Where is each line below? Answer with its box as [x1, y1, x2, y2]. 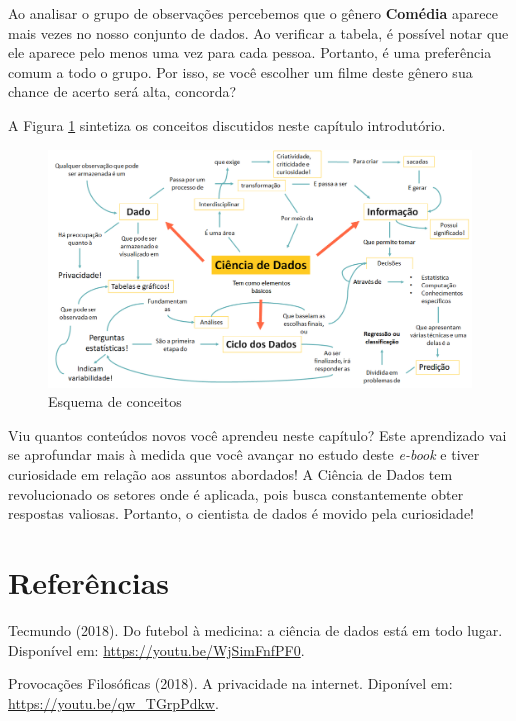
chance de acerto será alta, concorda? [8, 81, 237, 102]
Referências [8, 561, 170, 602]
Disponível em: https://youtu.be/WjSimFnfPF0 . [8, 639, 305, 660]
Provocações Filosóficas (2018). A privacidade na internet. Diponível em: [8, 673, 453, 694]
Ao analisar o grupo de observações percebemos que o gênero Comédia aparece [8, 3, 498, 23]
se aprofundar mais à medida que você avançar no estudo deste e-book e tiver [8, 444, 480, 465]
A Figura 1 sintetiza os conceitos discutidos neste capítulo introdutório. [8, 114, 446, 135]
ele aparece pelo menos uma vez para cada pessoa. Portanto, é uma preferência [8, 42, 492, 63]
